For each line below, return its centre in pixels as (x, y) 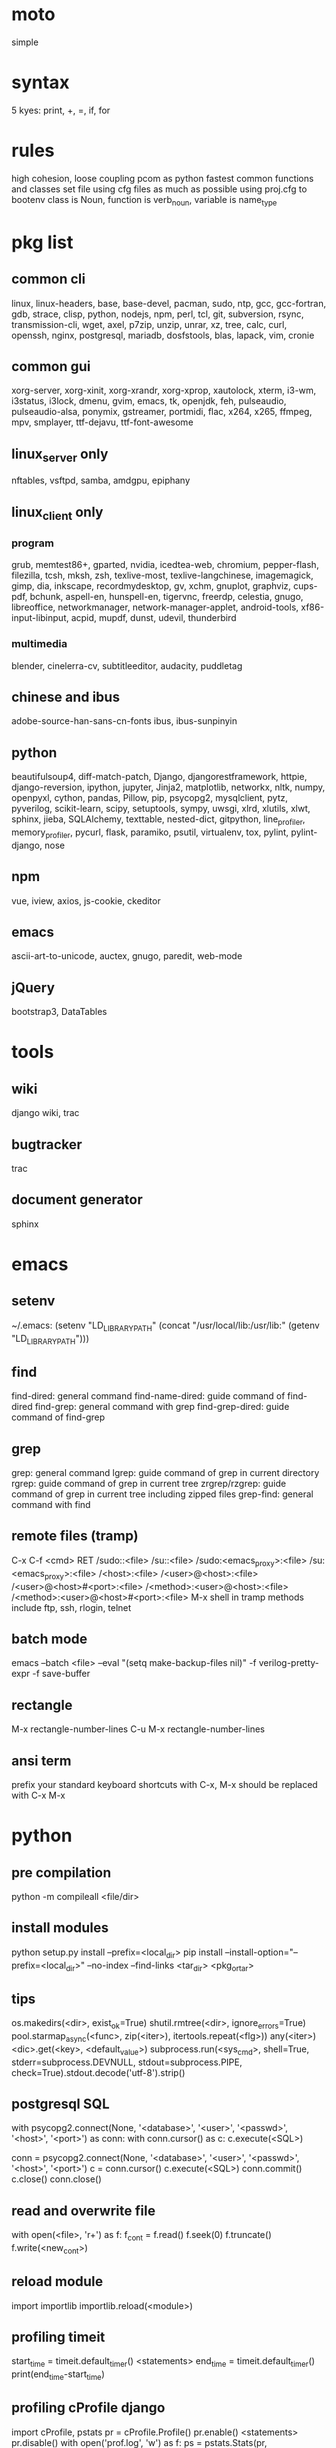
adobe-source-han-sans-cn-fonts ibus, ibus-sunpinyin (124, 721)
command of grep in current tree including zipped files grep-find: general (162, 1494)
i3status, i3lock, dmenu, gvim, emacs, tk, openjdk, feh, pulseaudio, (149, 401)
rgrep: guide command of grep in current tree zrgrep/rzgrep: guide (149, 1484)
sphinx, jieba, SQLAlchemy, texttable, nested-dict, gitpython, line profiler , (158, 820)
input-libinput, (40, 618)
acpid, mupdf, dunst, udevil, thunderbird (153, 618)
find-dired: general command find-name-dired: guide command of (148, 1396)
